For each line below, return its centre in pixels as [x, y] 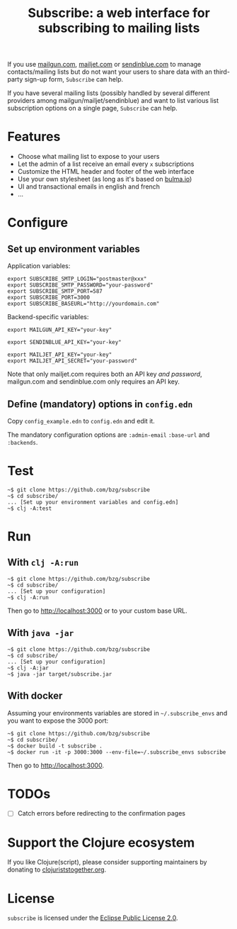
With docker [35, 696]
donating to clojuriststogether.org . [57, 869]
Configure [38, 223]
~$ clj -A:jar [28, 668]
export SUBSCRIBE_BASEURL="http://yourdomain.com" [83, 304]
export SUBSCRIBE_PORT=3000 [49, 298]
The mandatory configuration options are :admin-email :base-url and [109, 435]
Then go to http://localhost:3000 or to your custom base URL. [97, 611]
